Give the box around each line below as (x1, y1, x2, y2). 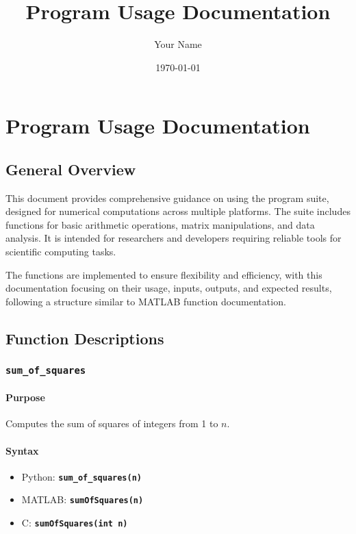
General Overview (5, 158, 136, 179)
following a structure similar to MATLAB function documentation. (5, 294, 286, 308)
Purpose (5, 390, 45, 405)
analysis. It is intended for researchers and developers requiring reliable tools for (5, 231, 342, 245)
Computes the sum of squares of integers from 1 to (5, 416, 218, 431)
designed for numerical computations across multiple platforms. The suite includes (5, 204, 351, 218)
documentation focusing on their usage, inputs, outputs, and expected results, (5, 281, 332, 295)
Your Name (154, 37, 202, 51)
